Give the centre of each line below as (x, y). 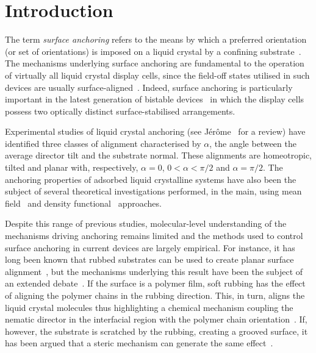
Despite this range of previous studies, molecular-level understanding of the (146, 223)
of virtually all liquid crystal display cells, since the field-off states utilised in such (157, 75)
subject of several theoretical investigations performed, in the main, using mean (153, 191)
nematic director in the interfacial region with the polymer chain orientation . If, (156, 319)
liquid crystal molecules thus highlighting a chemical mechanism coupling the (149, 307)
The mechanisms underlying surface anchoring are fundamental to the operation (155, 63)
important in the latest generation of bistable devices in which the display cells (155, 99)
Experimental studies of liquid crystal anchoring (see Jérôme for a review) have (155, 131)
